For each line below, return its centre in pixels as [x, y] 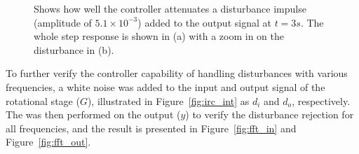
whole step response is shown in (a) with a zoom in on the [159, 36]
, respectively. [321, 100]
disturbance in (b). [74, 49]
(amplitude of [63, 22]
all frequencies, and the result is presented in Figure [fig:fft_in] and [151, 128]
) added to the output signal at [204, 22]
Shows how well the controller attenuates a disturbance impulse [170, 8]
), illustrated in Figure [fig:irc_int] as [168, 100]
